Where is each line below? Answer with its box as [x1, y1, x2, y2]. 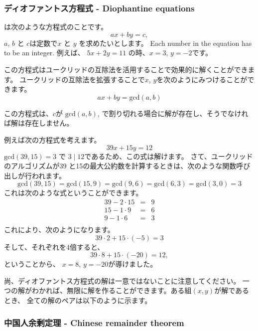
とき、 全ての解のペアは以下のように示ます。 [4, 295, 152, 306]
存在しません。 [24, 118, 74, 128]
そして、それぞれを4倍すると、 [4, 241, 105, 252]
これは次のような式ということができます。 [4, 187, 143, 198]
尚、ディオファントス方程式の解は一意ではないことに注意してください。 [4, 275, 241, 286]
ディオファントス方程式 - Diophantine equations [4, 1, 195, 14]
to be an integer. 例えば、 [4, 47, 85, 58]
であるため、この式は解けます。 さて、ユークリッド [84, 151, 253, 161]
